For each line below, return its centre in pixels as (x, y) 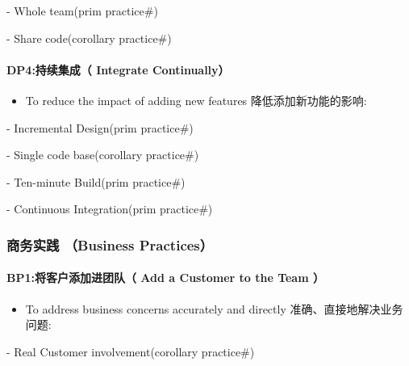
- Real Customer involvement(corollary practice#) (131, 351)
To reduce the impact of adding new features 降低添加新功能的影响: (196, 100)
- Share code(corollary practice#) (89, 38)
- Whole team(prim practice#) (82, 11)
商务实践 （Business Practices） (110, 244)
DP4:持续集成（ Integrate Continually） (118, 69)
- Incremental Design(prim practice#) (100, 127)
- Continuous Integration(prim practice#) (110, 209)
